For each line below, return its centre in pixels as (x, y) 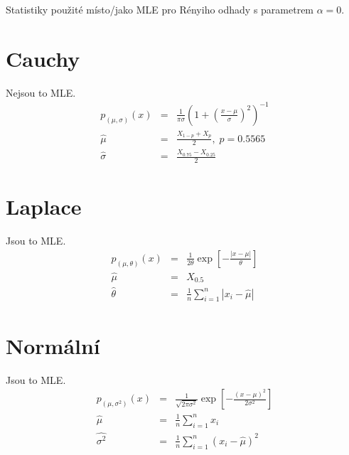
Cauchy (43, 58)
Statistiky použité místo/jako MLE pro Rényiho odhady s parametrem (160, 9)
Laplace (44, 207)
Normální (53, 345)
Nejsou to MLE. (41, 92)
